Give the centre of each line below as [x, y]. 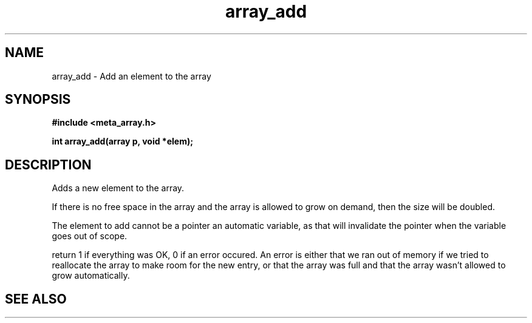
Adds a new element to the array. [118, 188]
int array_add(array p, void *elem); [122, 141]
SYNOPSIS [38, 100]
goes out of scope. [90, 236]
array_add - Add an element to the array [131, 76]
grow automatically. [91, 276]
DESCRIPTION [48, 165]
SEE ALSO [36, 299]
